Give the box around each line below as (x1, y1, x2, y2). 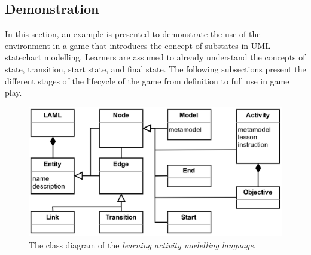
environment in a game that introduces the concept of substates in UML (5, 39, 270, 51)
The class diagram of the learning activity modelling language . (29, 238, 256, 251)
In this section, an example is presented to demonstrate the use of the (5, 28, 261, 40)
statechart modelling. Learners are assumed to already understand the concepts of (5, 51, 306, 63)
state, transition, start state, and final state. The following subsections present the (5, 62, 306, 75)
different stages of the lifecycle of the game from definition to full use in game (5, 74, 289, 87)
